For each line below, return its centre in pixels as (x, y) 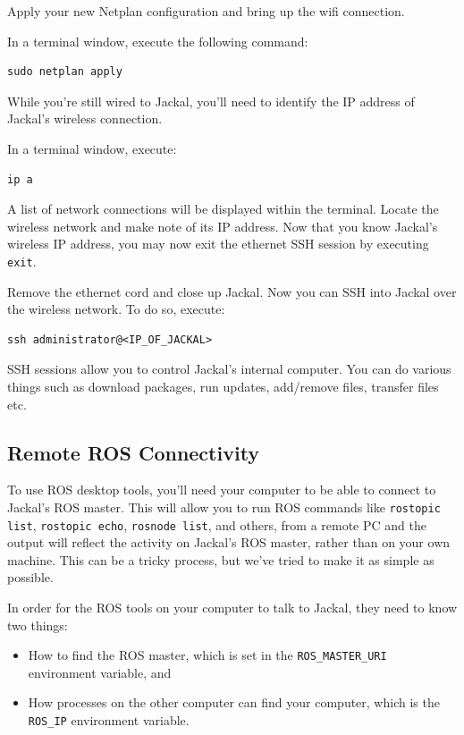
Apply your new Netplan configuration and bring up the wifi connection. (206, 11)
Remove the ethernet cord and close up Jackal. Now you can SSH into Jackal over (232, 291)
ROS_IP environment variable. (109, 720)
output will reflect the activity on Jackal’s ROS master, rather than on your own (229, 542)
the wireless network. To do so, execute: (116, 309)
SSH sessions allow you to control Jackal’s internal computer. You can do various (229, 369)
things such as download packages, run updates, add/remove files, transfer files (223, 386)
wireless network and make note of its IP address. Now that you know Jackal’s (223, 226)
